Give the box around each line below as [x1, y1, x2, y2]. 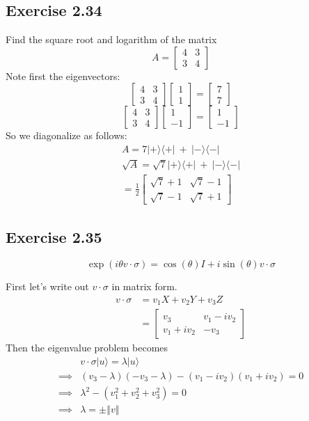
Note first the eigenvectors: [6, 68, 120, 83]
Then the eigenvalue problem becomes [6, 340, 168, 355]
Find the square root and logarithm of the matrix [6, 32, 217, 47]
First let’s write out [6, 279, 89, 294]
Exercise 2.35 [6, 226, 102, 248]
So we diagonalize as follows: [6, 128, 127, 143]
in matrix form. [111, 279, 177, 294]
